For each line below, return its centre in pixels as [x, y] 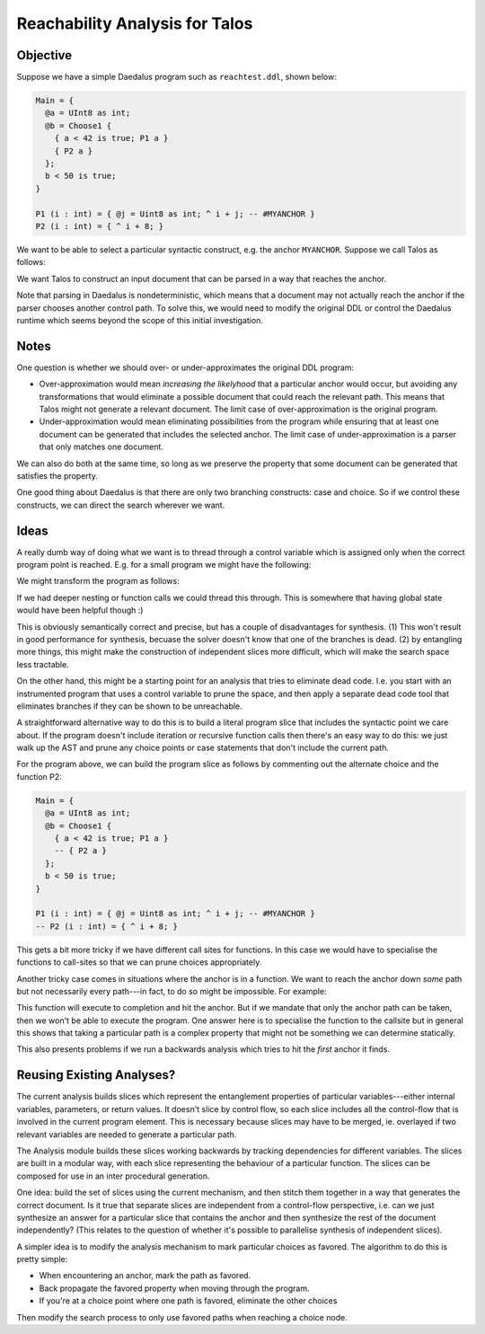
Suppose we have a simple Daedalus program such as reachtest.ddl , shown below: [176, 77]
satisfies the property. [57, 475]
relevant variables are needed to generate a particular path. [127, 1134]
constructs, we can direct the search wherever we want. [121, 505]
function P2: [39, 776]
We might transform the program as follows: [98, 581]
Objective [44, 55]
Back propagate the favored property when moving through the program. [174, 1288]
